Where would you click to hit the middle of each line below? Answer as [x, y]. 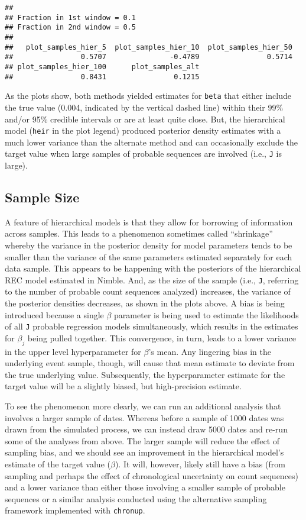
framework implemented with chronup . [75, 510]
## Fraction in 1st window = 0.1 [70, 17]
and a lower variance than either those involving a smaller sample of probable [145, 487]
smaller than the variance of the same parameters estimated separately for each [149, 256]
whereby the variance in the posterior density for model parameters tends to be [149, 245]
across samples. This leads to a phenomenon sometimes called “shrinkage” [139, 233]
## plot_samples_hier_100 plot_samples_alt [102, 67]
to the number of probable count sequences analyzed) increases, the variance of [148, 291]
